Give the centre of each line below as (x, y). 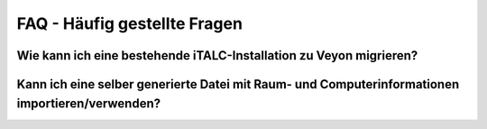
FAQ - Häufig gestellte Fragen (130, 23)
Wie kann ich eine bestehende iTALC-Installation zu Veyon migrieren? (217, 55)
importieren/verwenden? (89, 103)
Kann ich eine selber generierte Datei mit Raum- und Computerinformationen (238, 84)
